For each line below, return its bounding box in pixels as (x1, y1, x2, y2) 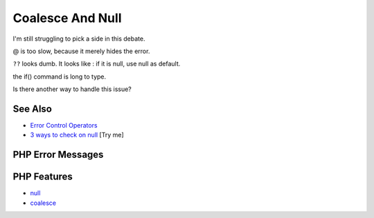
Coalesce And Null (12, 10, 122, 26)
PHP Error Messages (12, 149, 104, 161)
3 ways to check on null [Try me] (30, 131, 124, 139)
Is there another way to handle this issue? (12, 85, 132, 93)
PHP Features (12, 171, 73, 183)
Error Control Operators (30, 121, 98, 130)
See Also (12, 103, 52, 115)
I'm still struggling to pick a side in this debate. (12, 34, 145, 43)
